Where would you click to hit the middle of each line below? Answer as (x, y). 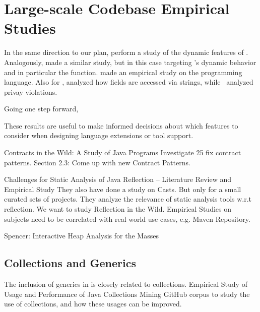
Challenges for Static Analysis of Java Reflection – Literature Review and (118, 179)
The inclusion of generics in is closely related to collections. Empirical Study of (126, 284)
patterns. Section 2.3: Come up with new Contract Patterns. (97, 162)
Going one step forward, (41, 109)
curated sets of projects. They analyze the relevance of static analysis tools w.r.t (128, 199)
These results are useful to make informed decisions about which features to (121, 125)
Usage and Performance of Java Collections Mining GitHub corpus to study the (127, 294)
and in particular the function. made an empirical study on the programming (123, 72)
